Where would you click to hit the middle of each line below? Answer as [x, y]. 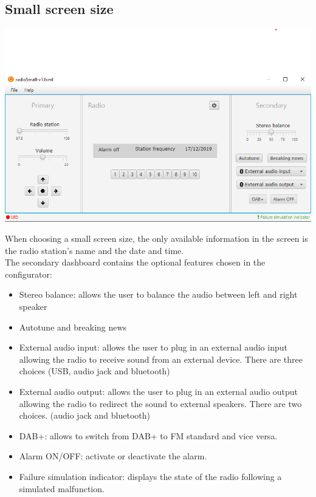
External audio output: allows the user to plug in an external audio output [159, 392]
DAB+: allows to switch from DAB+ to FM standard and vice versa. [148, 435]
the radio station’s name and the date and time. [94, 250]
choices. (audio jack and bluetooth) [84, 415]
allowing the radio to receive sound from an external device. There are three [161, 359]
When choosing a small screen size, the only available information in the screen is [156, 238]
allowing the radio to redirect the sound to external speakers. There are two [160, 403]
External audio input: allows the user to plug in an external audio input [153, 347]
